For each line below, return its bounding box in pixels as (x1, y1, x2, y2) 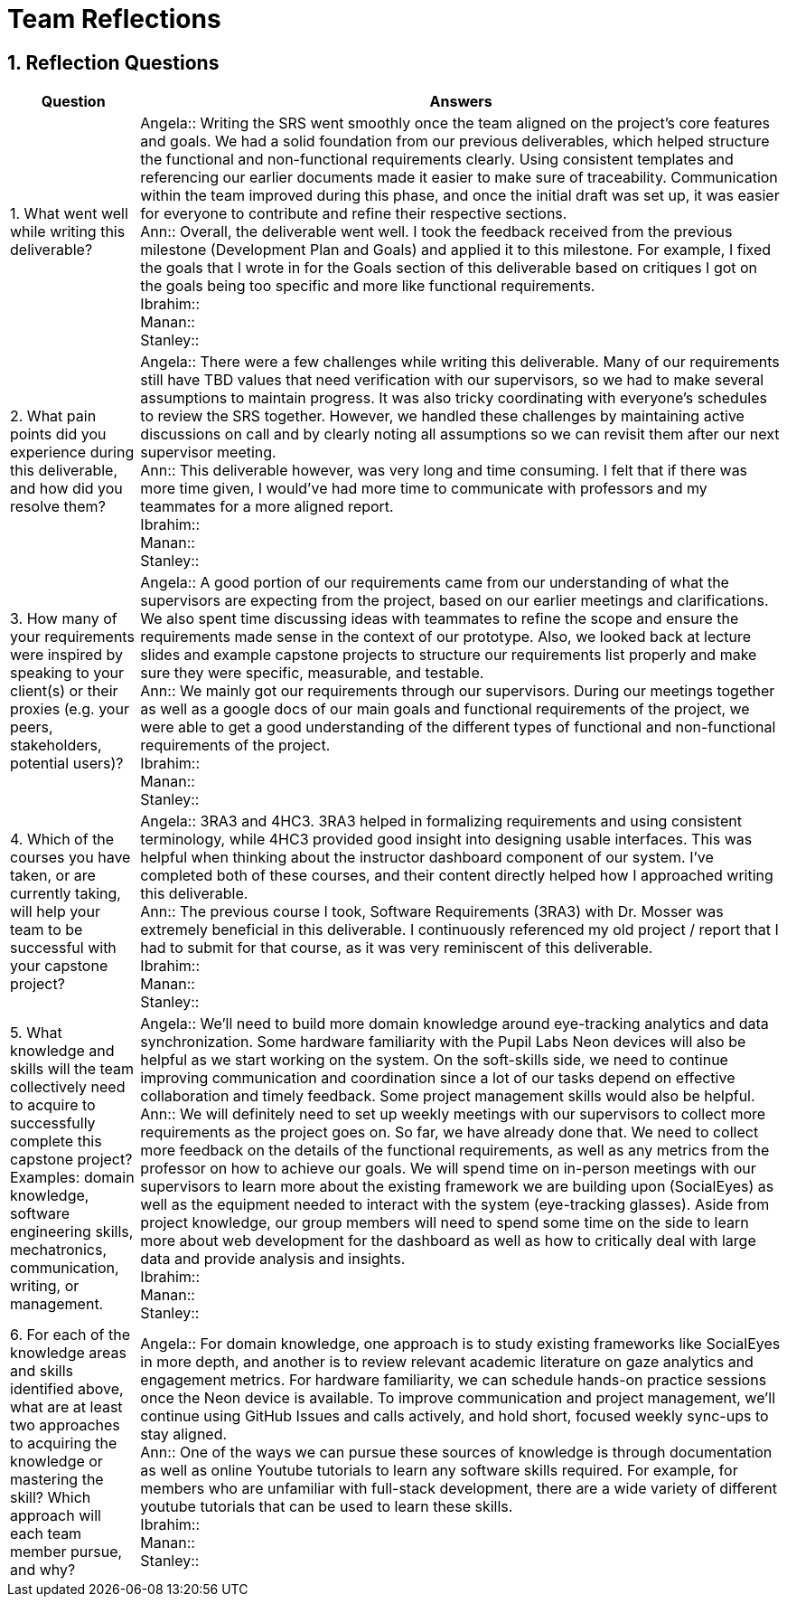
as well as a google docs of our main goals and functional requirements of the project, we (140, 700, 750, 719)
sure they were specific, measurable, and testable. (140, 664, 484, 683)
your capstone (10, 957, 108, 976)
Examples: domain (10, 1168, 135, 1187)
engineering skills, (10, 1222, 134, 1241)
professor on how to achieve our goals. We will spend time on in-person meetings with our (140, 1159, 756, 1178)
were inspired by (10, 646, 124, 665)
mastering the (10, 1470, 104, 1489)
